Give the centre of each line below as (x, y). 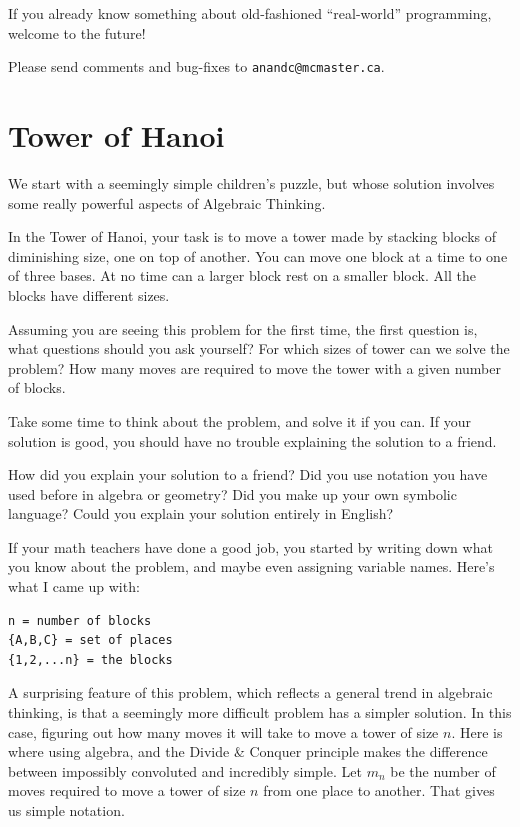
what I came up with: (74, 586)
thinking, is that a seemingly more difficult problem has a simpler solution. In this (260, 712)
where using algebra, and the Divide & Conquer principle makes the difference (248, 751)
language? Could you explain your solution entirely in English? (201, 513)
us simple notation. (66, 810)
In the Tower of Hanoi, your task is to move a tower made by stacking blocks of (252, 236)
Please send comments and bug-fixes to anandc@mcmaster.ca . (196, 66)
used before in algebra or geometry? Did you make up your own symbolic (232, 493)
